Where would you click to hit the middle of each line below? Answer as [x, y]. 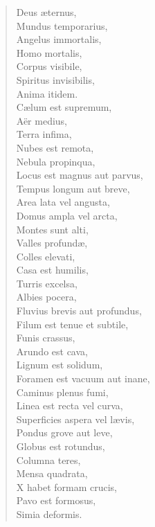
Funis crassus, [46, 338]
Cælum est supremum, [64, 107]
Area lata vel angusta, [63, 202]
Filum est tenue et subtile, [72, 324]
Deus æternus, [46, 12]
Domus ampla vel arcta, [67, 215]
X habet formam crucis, [67, 486]
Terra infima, [44, 134]
